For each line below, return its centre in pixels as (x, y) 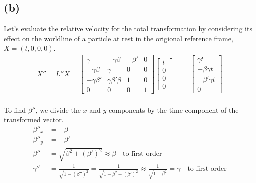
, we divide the (58, 109)
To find (15, 109)
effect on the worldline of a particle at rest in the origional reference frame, (119, 38)
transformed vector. (34, 119)
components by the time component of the (174, 109)
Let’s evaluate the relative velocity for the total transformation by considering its (128, 29)
